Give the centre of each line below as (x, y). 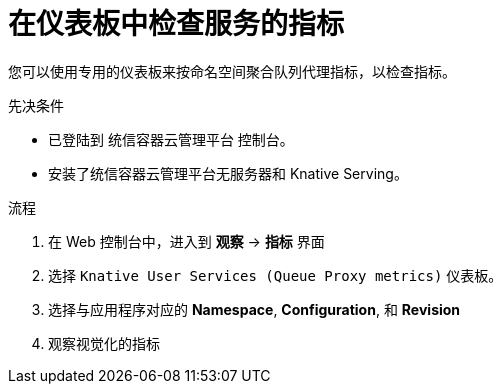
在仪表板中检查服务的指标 (176, 24)
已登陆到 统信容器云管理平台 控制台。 (171, 139)
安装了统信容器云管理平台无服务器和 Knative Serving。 (228, 173)
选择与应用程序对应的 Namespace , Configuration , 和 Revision (254, 309)
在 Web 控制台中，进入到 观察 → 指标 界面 (186, 241)
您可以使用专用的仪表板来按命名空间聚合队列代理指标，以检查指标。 (232, 71)
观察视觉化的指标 (104, 343)
